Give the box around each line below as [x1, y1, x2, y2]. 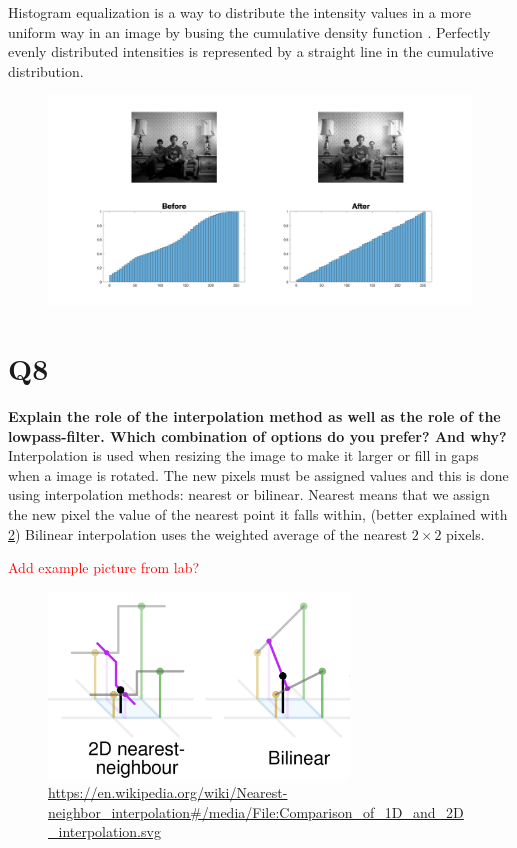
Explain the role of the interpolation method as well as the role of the [8, 406, 501, 427]
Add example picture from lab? [8, 557, 200, 578]
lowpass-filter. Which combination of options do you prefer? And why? [8, 425, 507, 446]
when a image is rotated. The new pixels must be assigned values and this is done [8, 464, 509, 485]
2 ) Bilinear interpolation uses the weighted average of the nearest [8, 523, 408, 544]
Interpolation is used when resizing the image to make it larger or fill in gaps [8, 445, 479, 466]
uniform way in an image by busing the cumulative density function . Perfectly [8, 21, 491, 42]
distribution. [8, 60, 84, 81]
